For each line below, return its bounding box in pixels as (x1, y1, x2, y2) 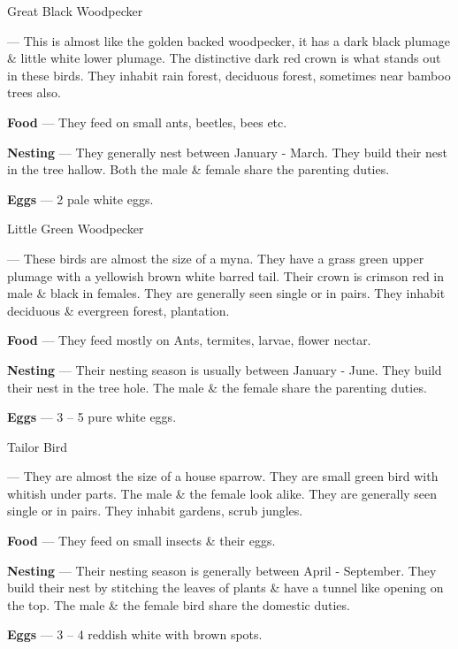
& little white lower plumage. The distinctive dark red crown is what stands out (7, 49, 441, 67)
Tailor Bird (7, 437, 67, 455)
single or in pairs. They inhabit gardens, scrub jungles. (7, 501, 303, 520)
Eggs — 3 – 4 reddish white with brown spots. (7, 625, 263, 644)
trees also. (7, 83, 61, 102)
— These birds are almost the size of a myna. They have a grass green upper (7, 248, 424, 267)
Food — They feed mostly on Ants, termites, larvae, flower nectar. (7, 331, 371, 349)
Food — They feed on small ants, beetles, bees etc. (7, 112, 287, 131)
